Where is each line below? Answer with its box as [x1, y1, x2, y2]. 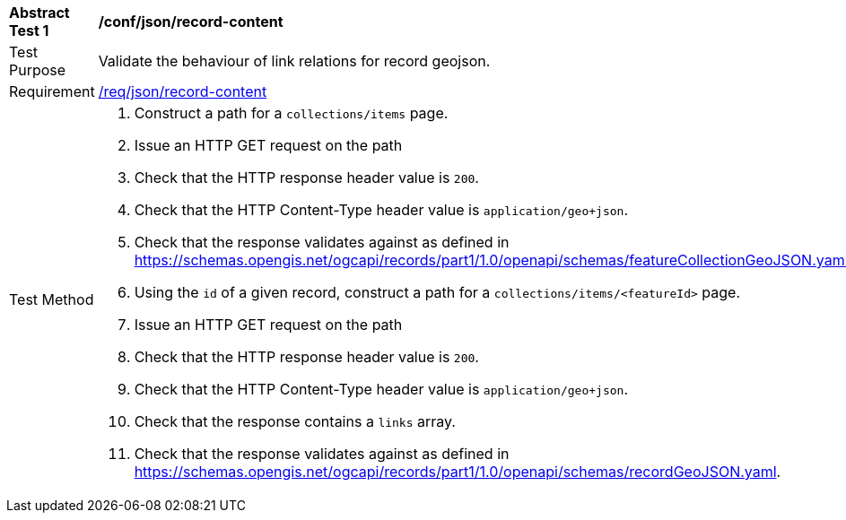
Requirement [9, 82, 95, 100]
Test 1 [9, 22, 49, 39]
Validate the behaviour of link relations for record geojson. [98, 52, 491, 70]
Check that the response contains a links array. [134, 412, 456, 430]
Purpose [9, 61, 66, 79]
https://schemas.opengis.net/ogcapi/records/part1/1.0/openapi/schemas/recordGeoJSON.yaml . [134, 463, 781, 481]
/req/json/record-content [98, 82, 267, 100]
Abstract [9, 4, 70, 22]
